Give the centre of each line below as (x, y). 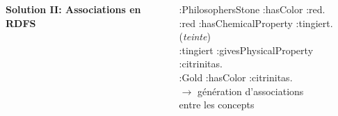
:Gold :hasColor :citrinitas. (236, 77)
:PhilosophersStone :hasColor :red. (252, 9)
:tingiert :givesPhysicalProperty (246, 50)
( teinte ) (195, 36)
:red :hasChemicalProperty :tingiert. (256, 23)
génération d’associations (251, 91)
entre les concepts (217, 105)
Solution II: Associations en (73, 9)
